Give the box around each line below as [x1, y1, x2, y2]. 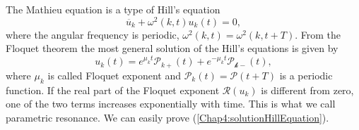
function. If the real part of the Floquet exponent [6, 82, 220, 97]
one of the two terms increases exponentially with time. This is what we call [6, 96, 336, 111]
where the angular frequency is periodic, [6, 27, 179, 41]
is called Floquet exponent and [47, 67, 181, 82]
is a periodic [279, 67, 333, 82]
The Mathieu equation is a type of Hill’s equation [6, 2, 220, 16]
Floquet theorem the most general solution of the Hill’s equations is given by [6, 41, 339, 56]
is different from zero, [261, 82, 354, 97]
